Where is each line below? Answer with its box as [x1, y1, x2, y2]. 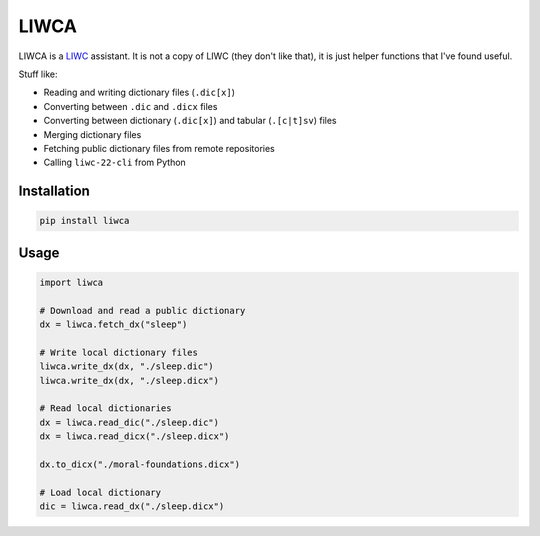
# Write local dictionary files [39, 346, 199, 358]
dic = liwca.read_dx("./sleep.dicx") [39, 501, 225, 512]
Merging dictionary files [43, 128, 142, 140]
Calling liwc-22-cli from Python [43, 156, 187, 169]
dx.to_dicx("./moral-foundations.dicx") [39, 458, 240, 470]
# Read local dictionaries [39, 403, 172, 414]
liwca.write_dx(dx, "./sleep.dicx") [39, 375, 220, 386]
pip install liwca [39, 215, 130, 227]
